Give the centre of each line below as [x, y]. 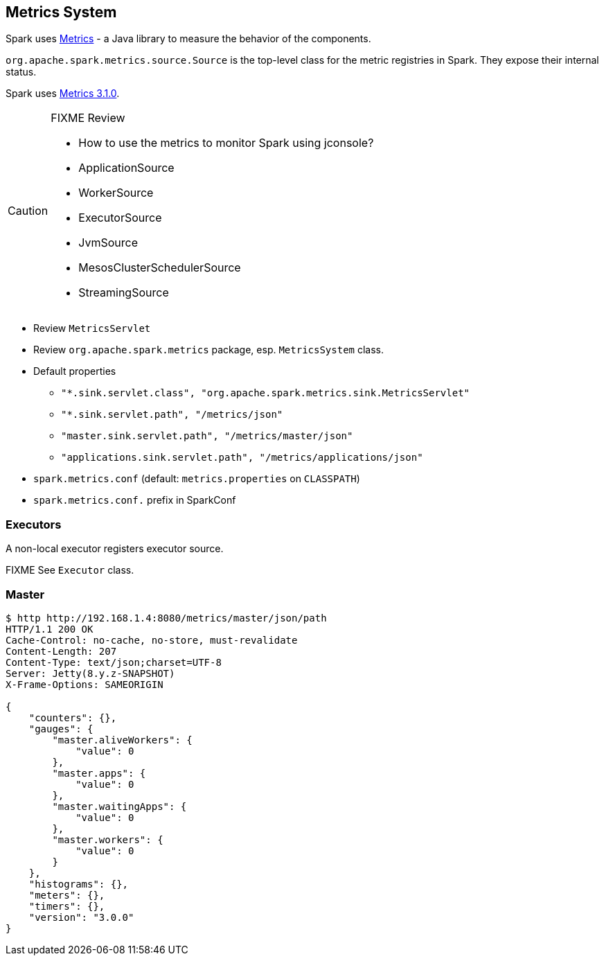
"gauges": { [61, 729]
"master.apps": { [99, 773]
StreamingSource [124, 293]
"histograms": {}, [79, 884]
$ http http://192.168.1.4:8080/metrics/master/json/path [166, 618]
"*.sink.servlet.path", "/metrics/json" [172, 415]
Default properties [75, 371]
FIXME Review [88, 118]
